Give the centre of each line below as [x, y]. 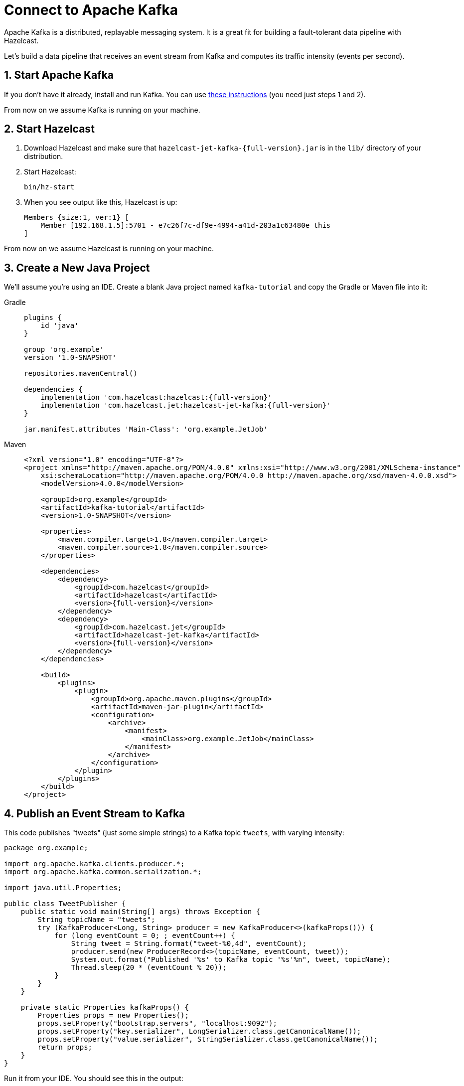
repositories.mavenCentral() [81, 374]
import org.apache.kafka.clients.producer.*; [94, 864]
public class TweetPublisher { [65, 904]
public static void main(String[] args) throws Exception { [141, 912]
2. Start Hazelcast [49, 129]
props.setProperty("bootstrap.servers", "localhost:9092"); [157, 1023]
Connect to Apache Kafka [91, 10]
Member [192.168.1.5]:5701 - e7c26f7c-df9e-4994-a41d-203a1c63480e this [186, 226]
